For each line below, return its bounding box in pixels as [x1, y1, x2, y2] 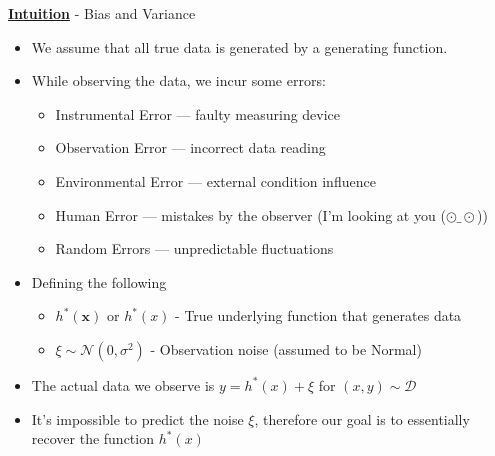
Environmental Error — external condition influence [55, 170, 376, 191]
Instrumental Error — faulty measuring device [55, 103, 341, 124]
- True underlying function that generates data [175, 305, 462, 326]
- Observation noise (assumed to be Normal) [150, 338, 422, 359]
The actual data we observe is [31, 374, 215, 395]
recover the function [31, 428, 154, 449]
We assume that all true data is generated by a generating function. [31, 36, 448, 57]
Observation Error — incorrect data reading [55, 137, 326, 158]
